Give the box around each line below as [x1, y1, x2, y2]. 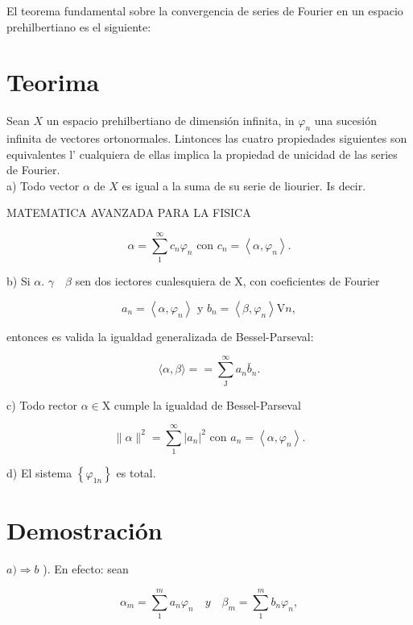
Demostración [6, 514, 163, 547]
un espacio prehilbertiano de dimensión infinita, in [46, 112, 295, 129]
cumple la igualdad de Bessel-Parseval [114, 396, 301, 413]
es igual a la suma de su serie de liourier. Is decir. [122, 177, 366, 194]
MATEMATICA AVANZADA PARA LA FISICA [6, 204, 251, 221]
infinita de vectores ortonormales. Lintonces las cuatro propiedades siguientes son [6, 130, 407, 147]
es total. [116, 465, 156, 481]
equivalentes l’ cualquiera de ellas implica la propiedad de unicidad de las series [6, 145, 398, 162]
